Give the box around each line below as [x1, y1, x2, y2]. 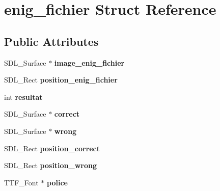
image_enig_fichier [54, 57, 125, 68]
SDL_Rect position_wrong [4, 160, 97, 171]
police [47, 177, 68, 187]
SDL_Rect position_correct [4, 143, 100, 153]
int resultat [4, 91, 43, 102]
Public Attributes [4, 33, 99, 49]
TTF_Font [4, 177, 39, 187]
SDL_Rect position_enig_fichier [4, 74, 118, 85]
